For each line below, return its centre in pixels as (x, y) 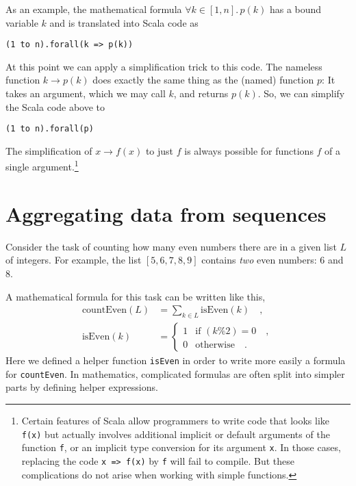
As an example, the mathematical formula (94, 9)
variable (22, 22)
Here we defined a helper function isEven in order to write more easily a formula (176, 360)
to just (160, 150)
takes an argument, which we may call (86, 93)
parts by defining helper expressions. (82, 387)
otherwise (215, 345)
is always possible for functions (249, 150)
